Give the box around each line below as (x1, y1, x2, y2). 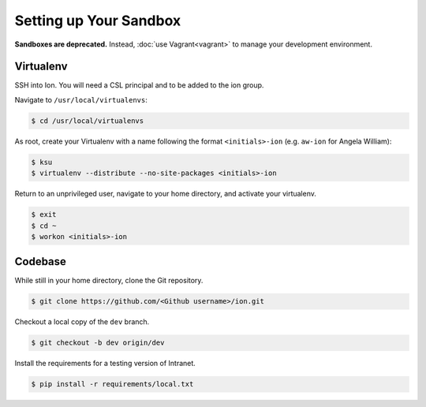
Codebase (14, 255, 67, 268)
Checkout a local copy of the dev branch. (14, 317, 150, 327)
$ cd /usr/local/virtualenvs (31, 116, 144, 125)
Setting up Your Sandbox (14, 12, 181, 29)
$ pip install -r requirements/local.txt (31, 379, 194, 389)
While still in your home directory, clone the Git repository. (14, 276, 204, 286)
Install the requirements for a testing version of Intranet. (14, 359, 196, 368)
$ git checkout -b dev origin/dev (31, 338, 165, 347)
